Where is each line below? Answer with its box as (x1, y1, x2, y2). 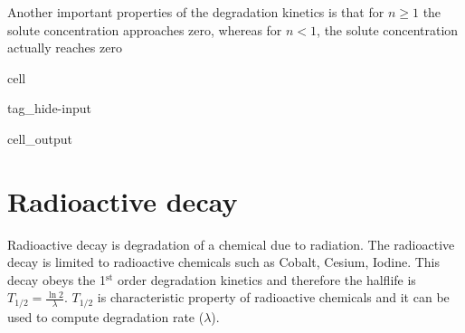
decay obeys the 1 (7, 270, 106, 289)
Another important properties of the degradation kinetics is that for (7, 3, 384, 21)
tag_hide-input (7, 99, 91, 118)
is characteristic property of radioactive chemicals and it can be (97, 288, 450, 307)
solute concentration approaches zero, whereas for (7, 20, 282, 39)
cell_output (7, 128, 72, 147)
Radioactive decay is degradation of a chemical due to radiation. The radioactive (7, 234, 455, 253)
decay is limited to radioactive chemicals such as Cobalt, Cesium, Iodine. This (7, 252, 441, 271)
